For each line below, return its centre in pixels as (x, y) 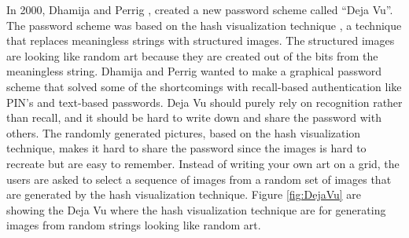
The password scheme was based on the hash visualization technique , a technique (204, 25)
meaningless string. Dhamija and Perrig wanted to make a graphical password (194, 71)
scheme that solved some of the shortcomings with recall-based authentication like (204, 86)
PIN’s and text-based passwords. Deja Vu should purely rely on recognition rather (204, 102)
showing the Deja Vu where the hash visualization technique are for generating (196, 209)
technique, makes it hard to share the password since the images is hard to (186, 148)
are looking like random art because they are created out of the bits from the (192, 55)
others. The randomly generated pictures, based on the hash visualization (184, 132)
